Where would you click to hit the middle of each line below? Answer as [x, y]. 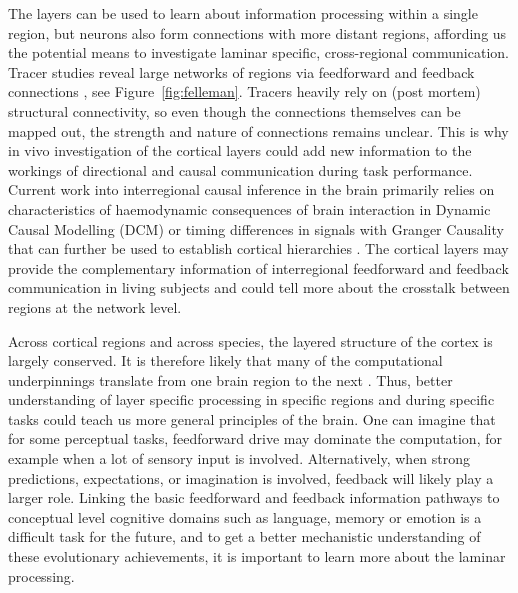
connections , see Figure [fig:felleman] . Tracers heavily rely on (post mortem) [244, 91]
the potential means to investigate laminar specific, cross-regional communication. [258, 52]
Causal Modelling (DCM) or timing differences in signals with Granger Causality [256, 228]
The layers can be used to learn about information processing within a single [243, 13]
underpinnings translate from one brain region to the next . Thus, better [230, 379]
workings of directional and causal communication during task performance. [240, 169]
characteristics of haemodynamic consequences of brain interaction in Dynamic [249, 208]
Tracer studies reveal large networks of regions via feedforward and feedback [241, 71]
